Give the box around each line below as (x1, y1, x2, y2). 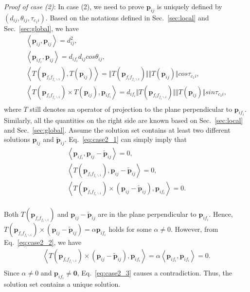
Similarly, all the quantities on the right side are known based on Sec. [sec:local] (4, 115, 243, 125)
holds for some (108, 224, 152, 234)
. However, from (171, 224, 218, 234)
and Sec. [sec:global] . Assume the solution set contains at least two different (4, 124, 231, 135)
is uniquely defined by (157, 1, 222, 11)
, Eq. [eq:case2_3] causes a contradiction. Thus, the (77, 267, 232, 277)
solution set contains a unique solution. (4, 279, 121, 289)
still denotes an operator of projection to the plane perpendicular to (30, 103, 232, 114)
